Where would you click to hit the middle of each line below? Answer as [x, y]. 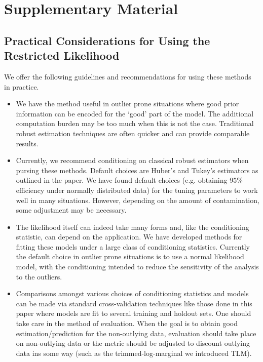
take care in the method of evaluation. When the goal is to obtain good [127, 323]
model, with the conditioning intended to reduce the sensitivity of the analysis [137, 267]
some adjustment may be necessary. [71, 210]
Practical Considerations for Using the [107, 40]
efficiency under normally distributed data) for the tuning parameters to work [137, 190]
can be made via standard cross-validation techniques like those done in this [134, 303]
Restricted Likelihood [62, 55]
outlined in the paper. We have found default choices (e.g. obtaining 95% [129, 180]
